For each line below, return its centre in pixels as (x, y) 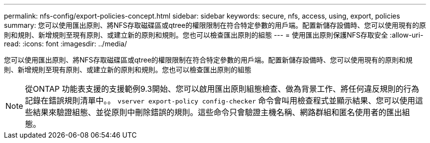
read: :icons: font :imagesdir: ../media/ (66, 44)
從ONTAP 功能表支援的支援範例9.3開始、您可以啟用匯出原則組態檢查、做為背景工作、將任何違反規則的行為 (222, 89)
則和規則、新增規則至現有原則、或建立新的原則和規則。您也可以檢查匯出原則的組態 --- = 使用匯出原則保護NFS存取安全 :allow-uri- (214, 35)
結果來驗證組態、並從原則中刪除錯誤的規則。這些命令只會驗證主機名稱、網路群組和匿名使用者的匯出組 (222, 112)
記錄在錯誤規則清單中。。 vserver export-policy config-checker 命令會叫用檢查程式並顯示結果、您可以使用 (220, 101)
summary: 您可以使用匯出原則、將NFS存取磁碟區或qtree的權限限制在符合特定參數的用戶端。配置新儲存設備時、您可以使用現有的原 (215, 25)
